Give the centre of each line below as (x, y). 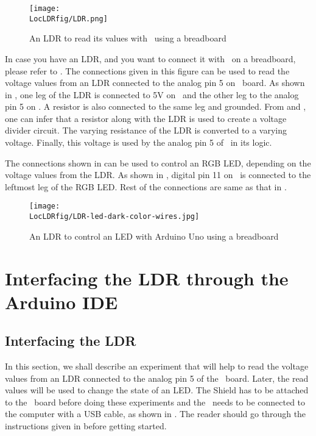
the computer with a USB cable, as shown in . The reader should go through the (156, 414)
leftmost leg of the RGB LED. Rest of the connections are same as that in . (146, 186)
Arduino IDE (61, 302)
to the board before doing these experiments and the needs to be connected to (155, 402)
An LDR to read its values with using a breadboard (128, 38)
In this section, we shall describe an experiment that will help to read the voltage (157, 366)
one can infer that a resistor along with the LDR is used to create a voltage (146, 118)
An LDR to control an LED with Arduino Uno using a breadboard (154, 236)
